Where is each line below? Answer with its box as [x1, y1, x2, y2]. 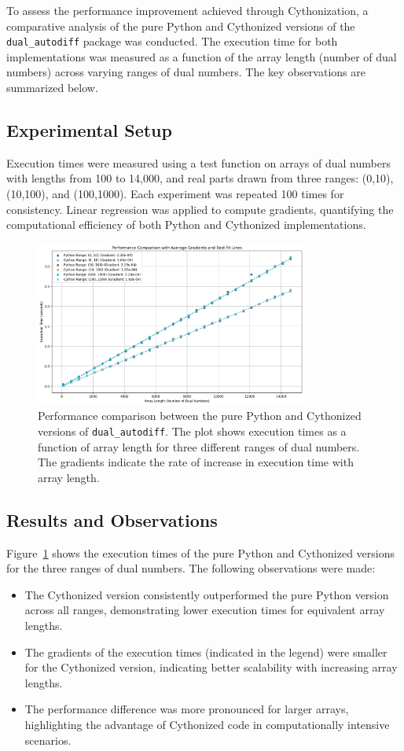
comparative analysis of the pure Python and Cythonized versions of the [6, 17, 355, 34]
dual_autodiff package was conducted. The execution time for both [6, 33, 338, 50]
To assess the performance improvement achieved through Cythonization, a [6, 2, 369, 18]
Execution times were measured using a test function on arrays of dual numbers [6, 154, 391, 171]
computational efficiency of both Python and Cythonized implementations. [6, 216, 366, 233]
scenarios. [24, 731, 72, 748]
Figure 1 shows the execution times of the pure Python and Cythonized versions [6, 544, 395, 561]
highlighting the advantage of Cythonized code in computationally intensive [24, 716, 390, 732]
